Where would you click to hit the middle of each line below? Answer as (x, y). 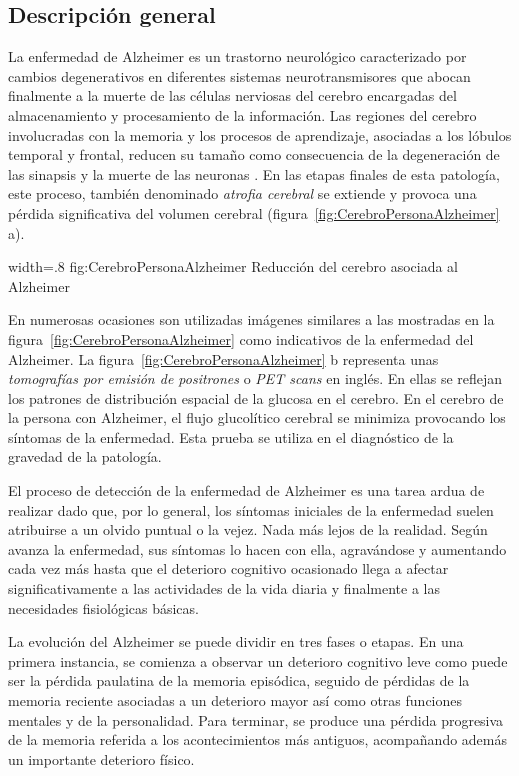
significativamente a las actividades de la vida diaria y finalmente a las (224, 588)
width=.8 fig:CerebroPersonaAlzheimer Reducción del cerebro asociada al (233, 266)
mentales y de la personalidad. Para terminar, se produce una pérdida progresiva (256, 719)
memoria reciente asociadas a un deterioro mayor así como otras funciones (235, 700)
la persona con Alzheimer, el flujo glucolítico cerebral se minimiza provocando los (257, 417)
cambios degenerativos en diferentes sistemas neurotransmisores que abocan (239, 75)
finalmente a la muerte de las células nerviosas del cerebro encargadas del (232, 95)
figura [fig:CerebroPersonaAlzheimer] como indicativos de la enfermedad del (241, 338)
